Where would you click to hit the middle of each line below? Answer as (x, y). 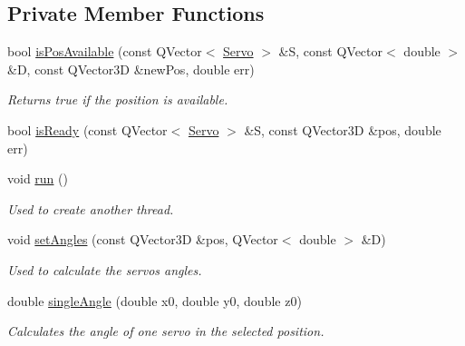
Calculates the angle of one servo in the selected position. (166, 331)
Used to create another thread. (91, 208)
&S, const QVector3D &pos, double (343, 129)
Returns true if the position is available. (118, 99)
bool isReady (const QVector (87, 129)
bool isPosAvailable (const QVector (105, 51)
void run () (38, 178)
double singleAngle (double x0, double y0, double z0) (155, 300)
